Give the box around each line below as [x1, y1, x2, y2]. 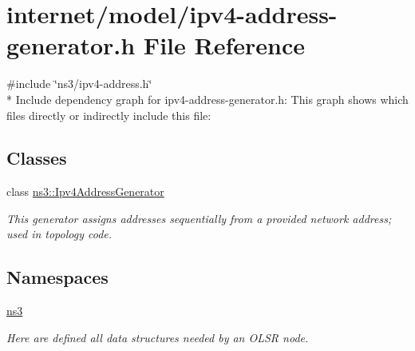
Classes [6, 146, 67, 170]
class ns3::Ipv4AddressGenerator [6, 183, 164, 200]
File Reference [143, 29, 305, 62]
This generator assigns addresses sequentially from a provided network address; [6, 209, 392, 226]
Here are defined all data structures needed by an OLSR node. [6, 329, 309, 345]
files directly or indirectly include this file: [6, 106, 211, 123]
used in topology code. [6, 225, 113, 242]
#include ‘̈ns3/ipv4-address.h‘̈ [6, 75, 152, 92]
